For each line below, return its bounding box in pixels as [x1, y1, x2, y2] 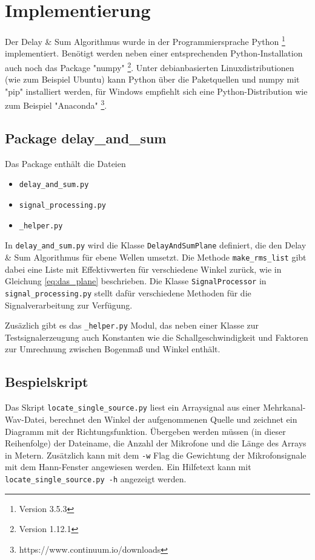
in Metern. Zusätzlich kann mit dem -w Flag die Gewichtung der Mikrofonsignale [5, 448, 307, 461]
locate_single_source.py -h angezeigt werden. [5, 472, 187, 485]
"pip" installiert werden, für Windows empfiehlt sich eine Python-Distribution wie [5, 84, 308, 97]
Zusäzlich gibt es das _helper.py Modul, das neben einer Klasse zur [5, 319, 259, 332]
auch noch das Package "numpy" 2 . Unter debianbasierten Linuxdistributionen [5, 59, 294, 73]
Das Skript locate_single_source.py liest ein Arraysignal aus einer [5, 401, 260, 414]
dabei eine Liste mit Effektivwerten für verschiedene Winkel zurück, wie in [5, 262, 282, 275]
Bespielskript [5, 372, 88, 391]
